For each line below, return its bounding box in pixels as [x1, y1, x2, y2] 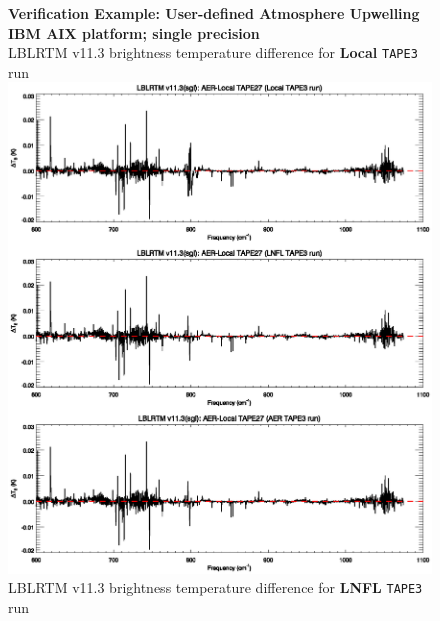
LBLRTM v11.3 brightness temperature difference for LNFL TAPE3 [8, 577, 423, 598]
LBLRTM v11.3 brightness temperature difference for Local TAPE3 [8, 42, 418, 63]
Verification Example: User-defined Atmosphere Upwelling [8, 3, 420, 23]
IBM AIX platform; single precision [8, 22, 260, 43]
